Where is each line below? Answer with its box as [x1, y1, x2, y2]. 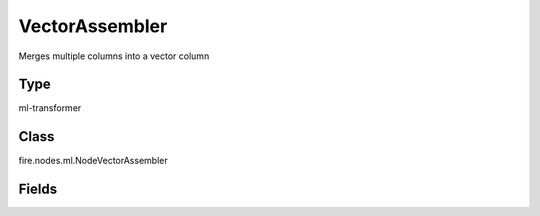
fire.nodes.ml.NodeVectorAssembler [18, 155, 169, 167]
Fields [18, 181, 58, 198]
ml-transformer [18, 102, 82, 114]
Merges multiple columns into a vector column [18, 50, 210, 62]
